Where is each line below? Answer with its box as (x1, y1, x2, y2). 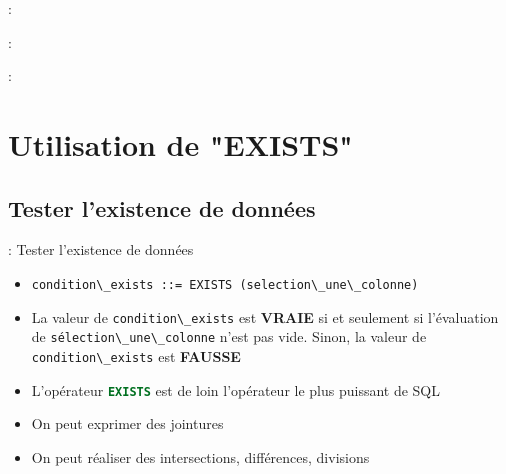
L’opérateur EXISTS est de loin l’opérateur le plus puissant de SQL (31, 379, 441, 400)
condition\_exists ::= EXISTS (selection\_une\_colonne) (31, 277, 419, 292)
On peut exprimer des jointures (31, 413, 224, 434)
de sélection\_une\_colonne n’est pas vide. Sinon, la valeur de (31, 326, 427, 347)
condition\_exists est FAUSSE (31, 345, 241, 366)
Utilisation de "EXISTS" (8, 123, 353, 164)
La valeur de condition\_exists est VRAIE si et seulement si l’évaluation (31, 306, 499, 327)
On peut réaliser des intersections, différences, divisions (31, 446, 370, 467)
